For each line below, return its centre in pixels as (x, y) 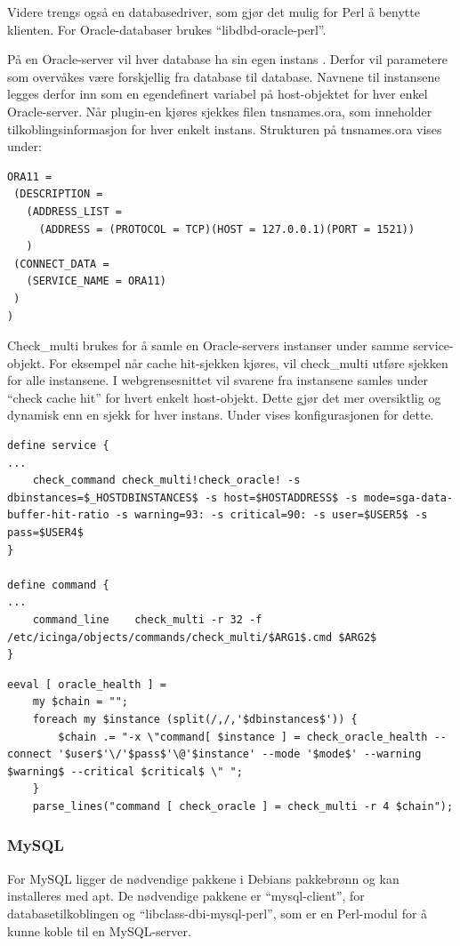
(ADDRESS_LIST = (74, 211)
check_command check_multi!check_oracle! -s (166, 481)
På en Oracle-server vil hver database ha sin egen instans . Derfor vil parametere (227, 59)
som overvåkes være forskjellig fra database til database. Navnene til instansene (224, 76)
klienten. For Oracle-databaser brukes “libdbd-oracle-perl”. (167, 29)
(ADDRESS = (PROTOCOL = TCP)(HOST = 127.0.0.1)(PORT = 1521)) (227, 229)
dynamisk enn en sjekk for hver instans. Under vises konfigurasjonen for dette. (221, 415)
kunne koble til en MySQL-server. (99, 930)
